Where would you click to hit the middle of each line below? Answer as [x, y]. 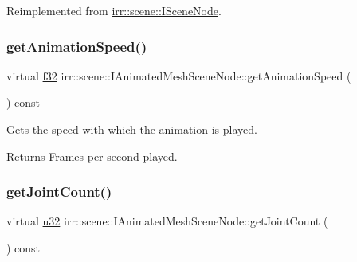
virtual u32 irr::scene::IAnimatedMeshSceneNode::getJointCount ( [167, 221]
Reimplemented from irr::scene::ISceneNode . [114, 10]
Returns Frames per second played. [92, 156]
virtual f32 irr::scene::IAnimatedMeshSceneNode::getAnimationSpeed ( [179, 75]
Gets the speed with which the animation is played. [132, 129]
